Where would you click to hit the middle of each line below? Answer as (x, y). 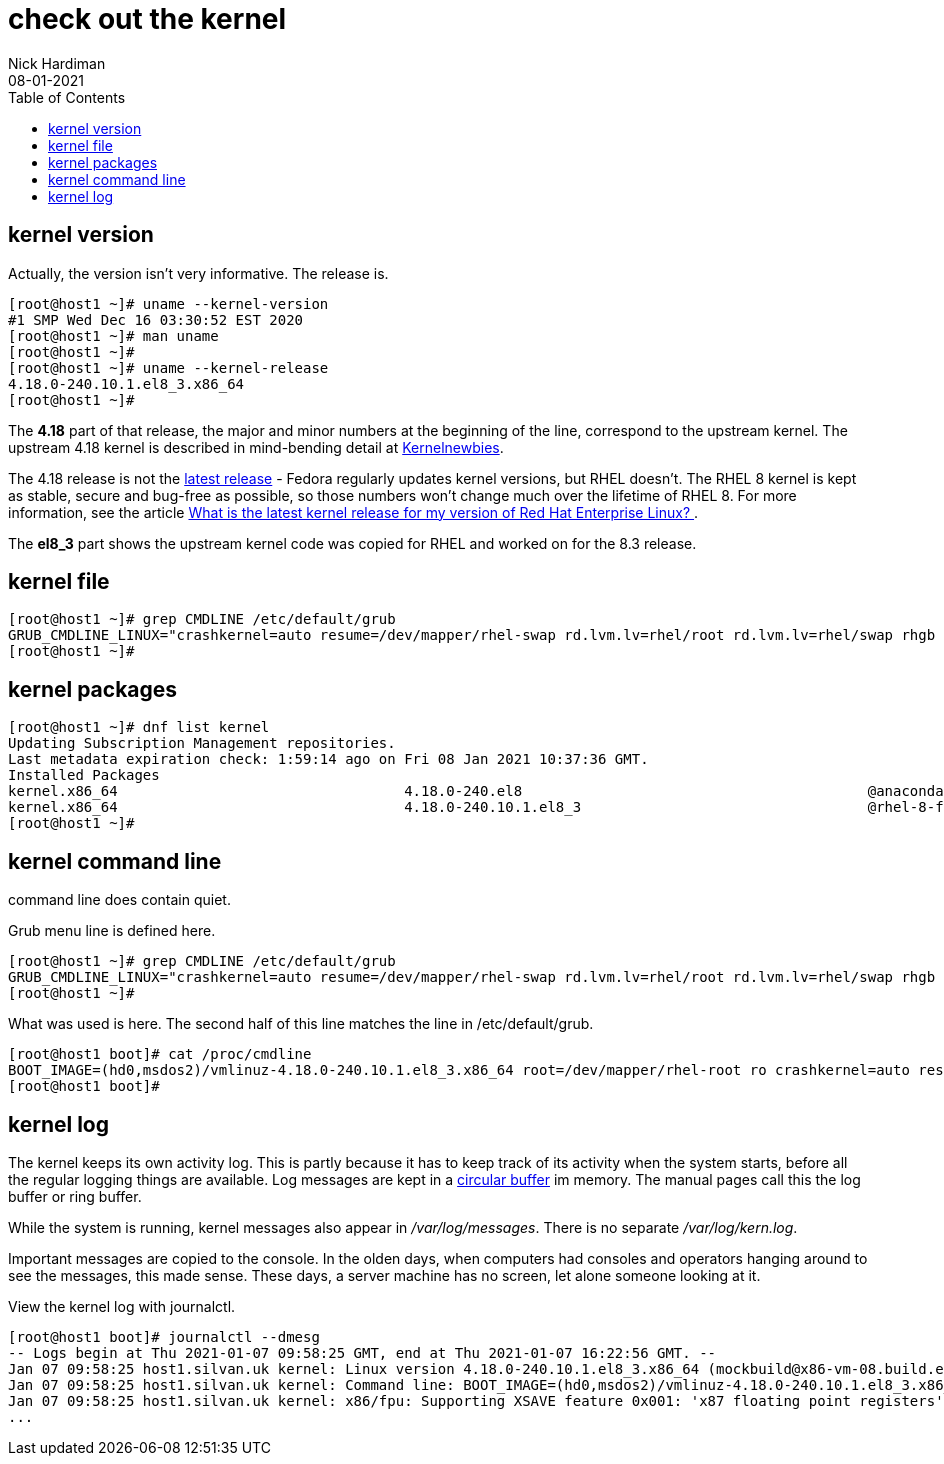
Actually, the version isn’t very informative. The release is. (198, 273)
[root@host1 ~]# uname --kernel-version (168, 303)
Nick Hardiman (57, 63)
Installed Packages (84, 775)
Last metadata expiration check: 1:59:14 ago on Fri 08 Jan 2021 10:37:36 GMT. (328, 759)
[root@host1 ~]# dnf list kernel (139, 727)
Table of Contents (67, 97)
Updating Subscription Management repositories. (202, 743)
